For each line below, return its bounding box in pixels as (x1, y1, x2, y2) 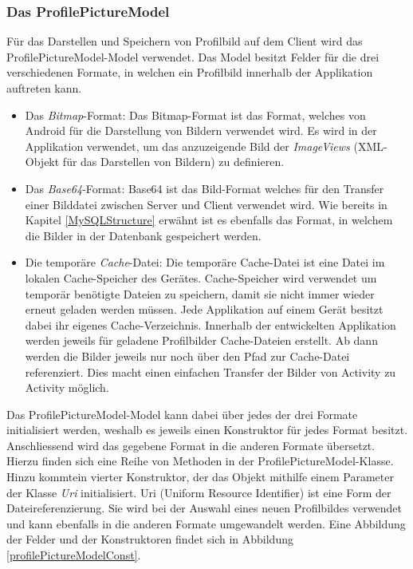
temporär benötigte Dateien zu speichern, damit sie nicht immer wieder (25, 285, 375, 302)
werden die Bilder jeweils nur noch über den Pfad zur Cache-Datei (25, 347, 350, 364)
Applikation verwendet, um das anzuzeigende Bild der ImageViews (25, 137, 350, 154)
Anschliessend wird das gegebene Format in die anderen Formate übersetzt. (6, 437, 376, 453)
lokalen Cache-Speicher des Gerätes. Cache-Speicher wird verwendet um (25, 269, 377, 286)
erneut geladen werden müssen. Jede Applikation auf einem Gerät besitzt (25, 301, 383, 318)
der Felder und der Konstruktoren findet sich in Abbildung (6, 531, 293, 547)
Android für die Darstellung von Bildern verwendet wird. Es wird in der (25, 122, 377, 139)
